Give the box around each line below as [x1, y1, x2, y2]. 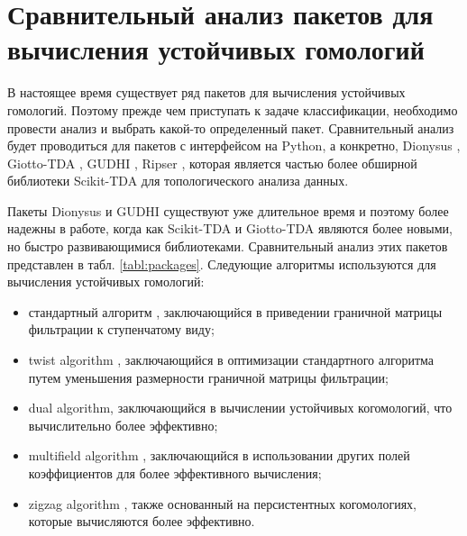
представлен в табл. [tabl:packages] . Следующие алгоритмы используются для [7, 254, 436, 273]
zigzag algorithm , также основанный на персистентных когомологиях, [28, 494, 417, 513]
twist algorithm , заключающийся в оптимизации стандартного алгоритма [28, 350, 435, 369]
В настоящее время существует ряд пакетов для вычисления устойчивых [7, 83, 406, 102]
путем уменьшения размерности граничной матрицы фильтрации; [28, 368, 389, 386]
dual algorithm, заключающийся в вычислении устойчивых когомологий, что [28, 398, 453, 417]
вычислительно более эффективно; [28, 415, 218, 434]
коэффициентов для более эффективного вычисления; [28, 464, 322, 482]
